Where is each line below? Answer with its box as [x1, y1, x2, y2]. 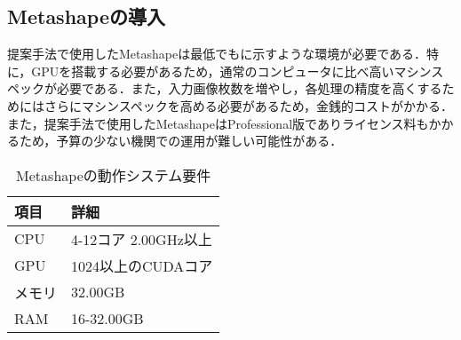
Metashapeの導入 [7, 3, 165, 30]
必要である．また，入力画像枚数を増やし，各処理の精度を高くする [56, 79, 442, 98]
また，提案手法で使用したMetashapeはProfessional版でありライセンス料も [7, 114, 429, 132]
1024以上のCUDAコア [71, 255, 213, 276]
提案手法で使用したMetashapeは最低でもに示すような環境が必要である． [7, 44, 427, 63]
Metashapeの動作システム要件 [16, 164, 211, 186]
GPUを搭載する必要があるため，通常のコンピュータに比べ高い [31, 61, 394, 80]
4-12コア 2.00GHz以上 [71, 228, 212, 249]
